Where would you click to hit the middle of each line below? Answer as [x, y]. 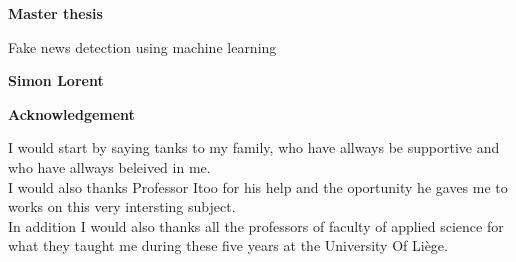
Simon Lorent [56, 80]
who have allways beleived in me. [109, 166]
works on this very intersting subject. [122, 206]
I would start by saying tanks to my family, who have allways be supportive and [254, 147]
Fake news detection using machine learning [142, 46]
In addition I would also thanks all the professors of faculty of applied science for [256, 225]
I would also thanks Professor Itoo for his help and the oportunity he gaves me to [258, 186]
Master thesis [55, 13]
